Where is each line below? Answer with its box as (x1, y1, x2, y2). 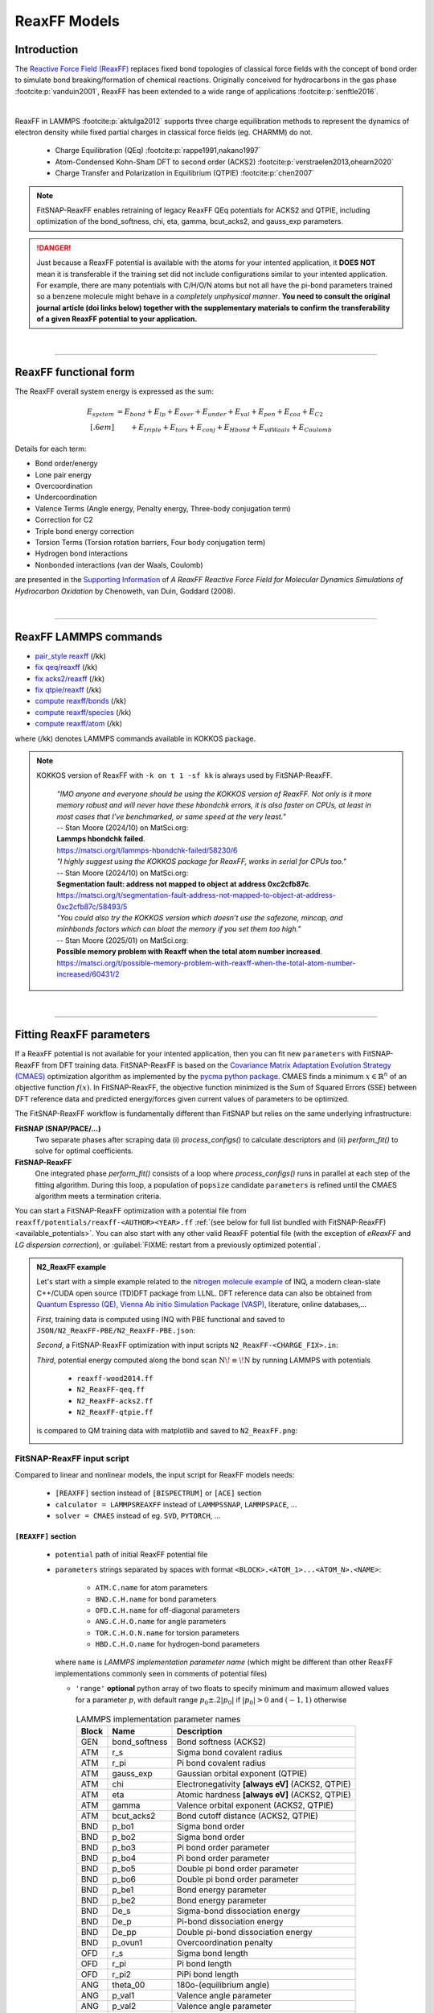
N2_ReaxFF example (36, 1262, 107, 1271)
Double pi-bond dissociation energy (177, 1927, 313, 1938)
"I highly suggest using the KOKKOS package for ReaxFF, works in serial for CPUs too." (56, 857, 347, 866)
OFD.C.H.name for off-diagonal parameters (95, 1605, 240, 1614)
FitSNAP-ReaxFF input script (14, 1453, 130, 1465)
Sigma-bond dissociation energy (177, 1905, 301, 1916)
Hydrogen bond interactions (35, 548, 129, 559)
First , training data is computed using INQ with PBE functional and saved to (36, 1314, 285, 1324)
